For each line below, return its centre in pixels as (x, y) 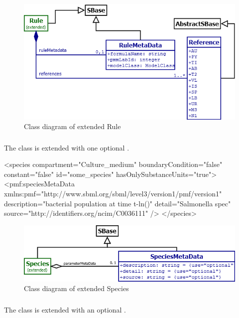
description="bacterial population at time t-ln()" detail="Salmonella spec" (118, 203)
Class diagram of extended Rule (72, 126)
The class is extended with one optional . (67, 147)
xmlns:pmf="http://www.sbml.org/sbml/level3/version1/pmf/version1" (113, 194)
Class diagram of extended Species (76, 288)
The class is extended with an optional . (65, 309)
